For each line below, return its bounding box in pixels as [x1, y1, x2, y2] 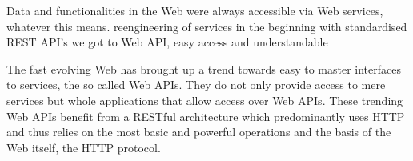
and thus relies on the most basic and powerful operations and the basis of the [6, 123, 391, 140]
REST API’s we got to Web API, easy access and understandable [6, 34, 328, 50]
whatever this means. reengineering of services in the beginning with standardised [6, 18, 407, 34]
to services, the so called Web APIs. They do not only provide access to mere [6, 76, 386, 93]
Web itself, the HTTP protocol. [6, 139, 161, 155]
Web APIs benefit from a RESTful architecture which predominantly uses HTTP [6, 107, 405, 124]
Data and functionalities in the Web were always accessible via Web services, [6, 2, 383, 18]
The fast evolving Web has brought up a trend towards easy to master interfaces [6, 60, 401, 77]
